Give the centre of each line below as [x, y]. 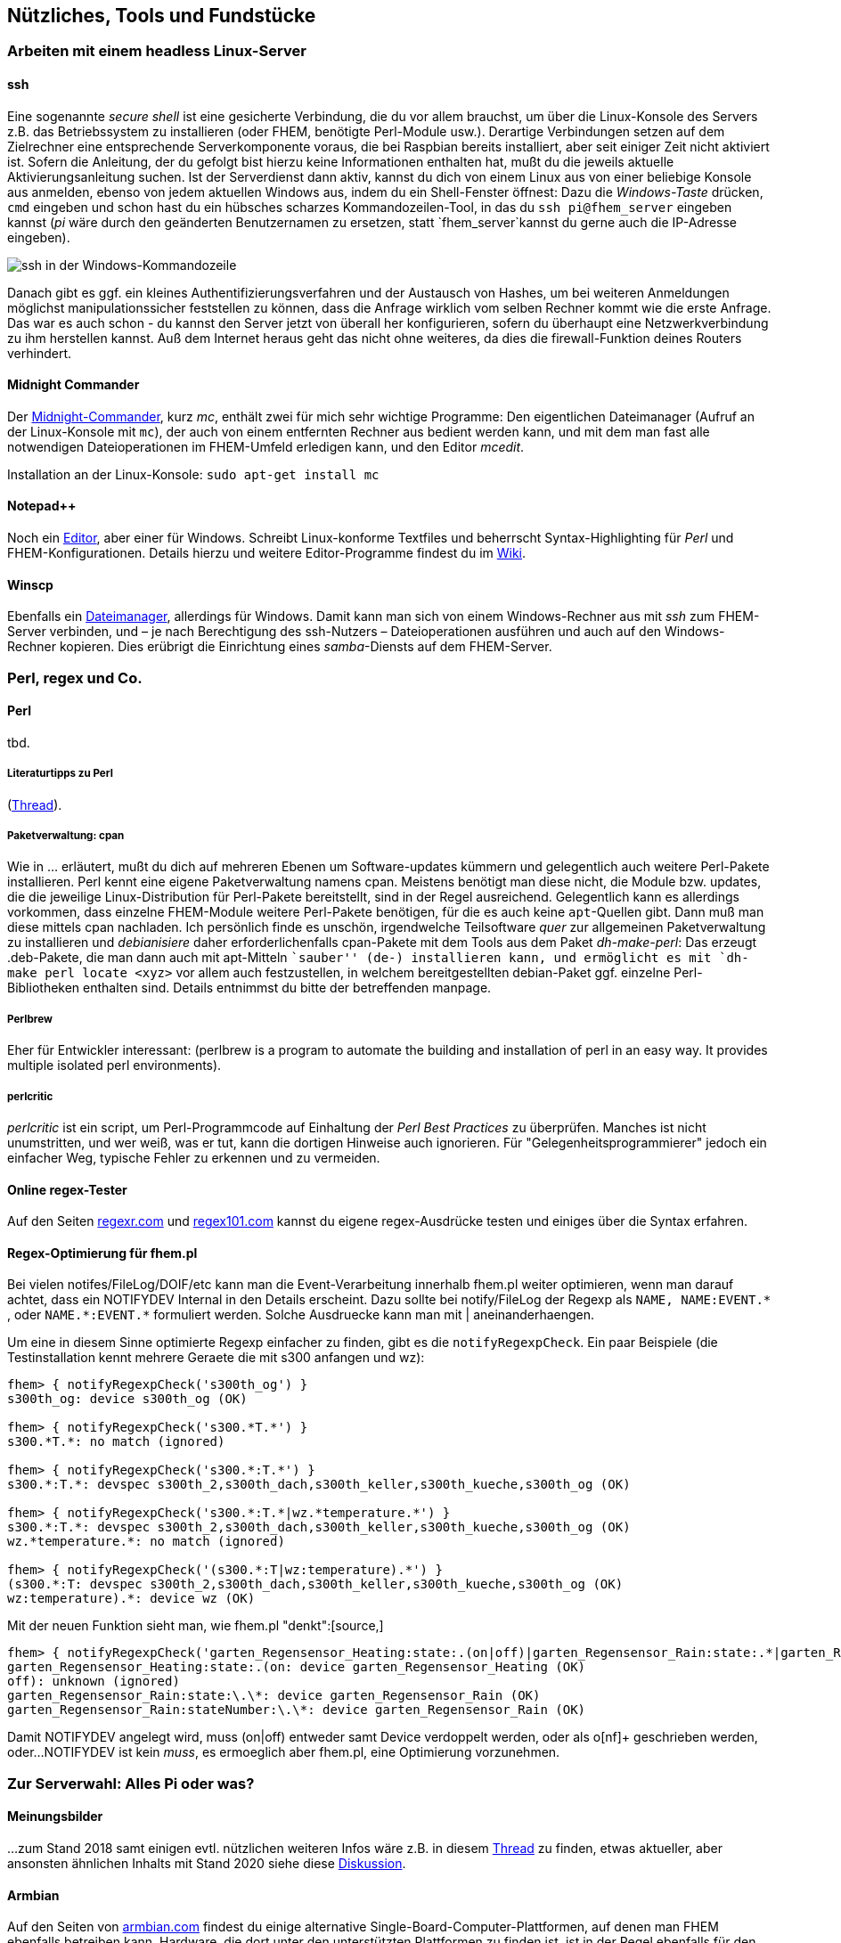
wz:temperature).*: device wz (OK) [131, 1599]
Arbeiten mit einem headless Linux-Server [157, 51]
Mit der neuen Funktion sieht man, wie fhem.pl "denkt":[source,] [196, 1626]
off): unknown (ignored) [94, 1682]
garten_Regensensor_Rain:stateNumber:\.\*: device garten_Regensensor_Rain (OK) [297, 1710]
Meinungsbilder [55, 1816]
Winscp [30, 584]
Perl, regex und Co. [75, 678]
